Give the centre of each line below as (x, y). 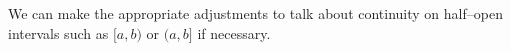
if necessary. (234, 32)
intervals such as (58, 32)
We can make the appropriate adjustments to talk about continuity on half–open (255, 13)
